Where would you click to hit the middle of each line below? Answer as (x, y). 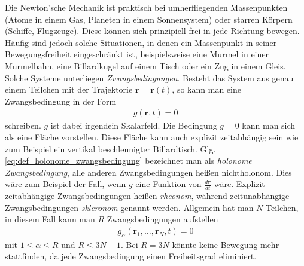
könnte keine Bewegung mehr (226, 244)
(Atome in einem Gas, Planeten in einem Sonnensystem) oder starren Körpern (149, 19)
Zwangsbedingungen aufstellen (162, 219)
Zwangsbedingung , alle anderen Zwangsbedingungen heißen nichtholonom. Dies (148, 172)
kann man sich (269, 125)
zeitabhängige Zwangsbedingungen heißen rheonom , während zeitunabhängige (147, 196)
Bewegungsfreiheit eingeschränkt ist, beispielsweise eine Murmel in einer (137, 54)
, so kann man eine (206, 89)
